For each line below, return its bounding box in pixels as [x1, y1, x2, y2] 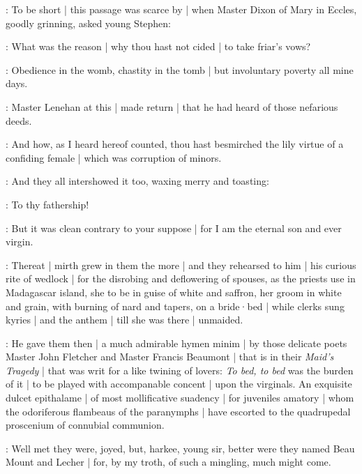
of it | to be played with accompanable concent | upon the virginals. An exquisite [6, 376, 352, 391]
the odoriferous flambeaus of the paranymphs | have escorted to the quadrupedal [6, 404, 351, 418]
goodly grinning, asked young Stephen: [6, 15, 172, 30]
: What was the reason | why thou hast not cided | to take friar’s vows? [6, 39, 311, 54]
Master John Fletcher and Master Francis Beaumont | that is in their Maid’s [6, 349, 334, 364]
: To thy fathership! [6, 197, 89, 211]
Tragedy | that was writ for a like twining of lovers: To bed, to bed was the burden [6, 362, 354, 377]
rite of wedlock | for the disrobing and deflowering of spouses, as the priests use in [6, 271, 356, 286]
